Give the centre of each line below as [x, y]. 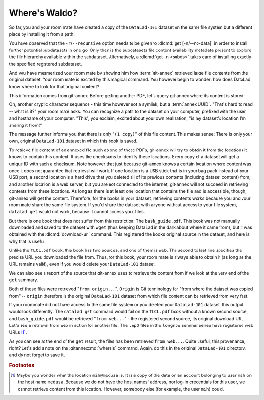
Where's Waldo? [43, 13]
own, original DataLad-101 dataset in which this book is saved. [73, 141]
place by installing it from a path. [42, 34]
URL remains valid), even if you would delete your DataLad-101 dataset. [83, 264]
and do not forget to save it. [37, 355]
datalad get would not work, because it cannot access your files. [77, 212]
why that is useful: [28, 241]
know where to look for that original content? [54, 86]
